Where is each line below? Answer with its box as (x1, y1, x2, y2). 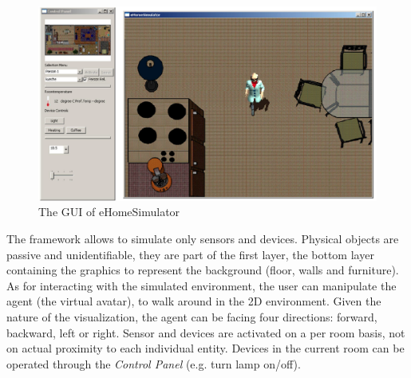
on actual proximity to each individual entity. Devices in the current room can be (6, 340, 405, 356)
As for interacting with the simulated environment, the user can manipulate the (6, 277, 397, 293)
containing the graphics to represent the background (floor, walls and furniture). (6, 262, 399, 278)
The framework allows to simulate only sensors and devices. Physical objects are (6, 230, 399, 247)
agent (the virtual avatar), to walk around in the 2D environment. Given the (6, 293, 381, 309)
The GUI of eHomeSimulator (38, 203, 180, 220)
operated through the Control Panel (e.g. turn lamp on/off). (6, 355, 301, 372)
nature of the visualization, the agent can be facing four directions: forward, (6, 309, 377, 325)
